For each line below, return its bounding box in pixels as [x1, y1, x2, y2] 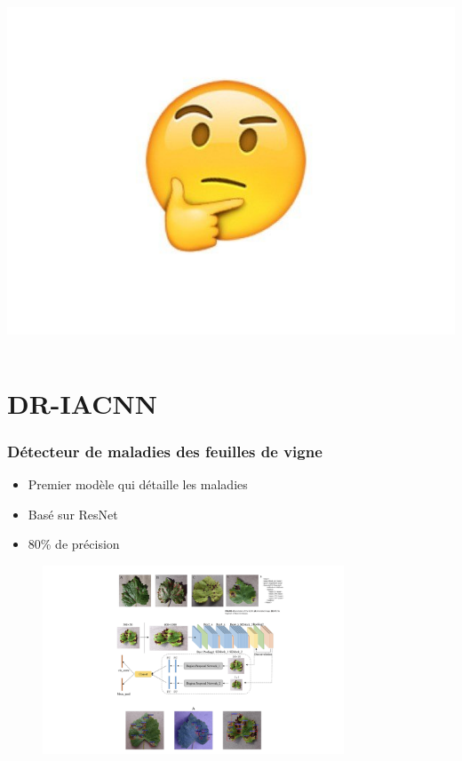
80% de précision [28, 535, 120, 553]
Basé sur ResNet [28, 504, 118, 523]
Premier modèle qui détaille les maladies [28, 474, 248, 493]
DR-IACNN [7, 384, 157, 421]
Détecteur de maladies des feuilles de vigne [7, 440, 323, 462]
